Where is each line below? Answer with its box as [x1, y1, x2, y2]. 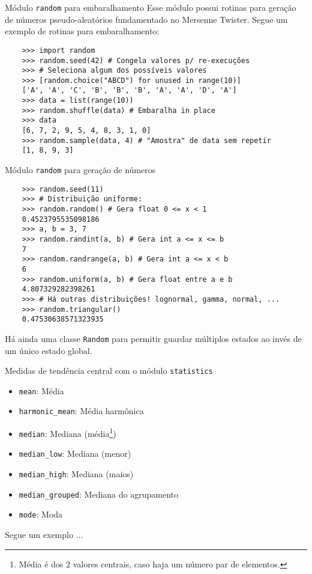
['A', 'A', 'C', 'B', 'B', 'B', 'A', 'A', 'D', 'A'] [22, 86, 237, 95]
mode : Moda [19, 508, 63, 521]
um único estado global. [5, 344, 92, 356]
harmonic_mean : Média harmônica [19, 405, 144, 417]
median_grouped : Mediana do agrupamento [19, 487, 178, 500]
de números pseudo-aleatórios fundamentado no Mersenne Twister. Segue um [5, 13, 288, 25]
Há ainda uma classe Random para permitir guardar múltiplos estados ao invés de [5, 332, 302, 344]
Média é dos [19, 557, 64, 570]
